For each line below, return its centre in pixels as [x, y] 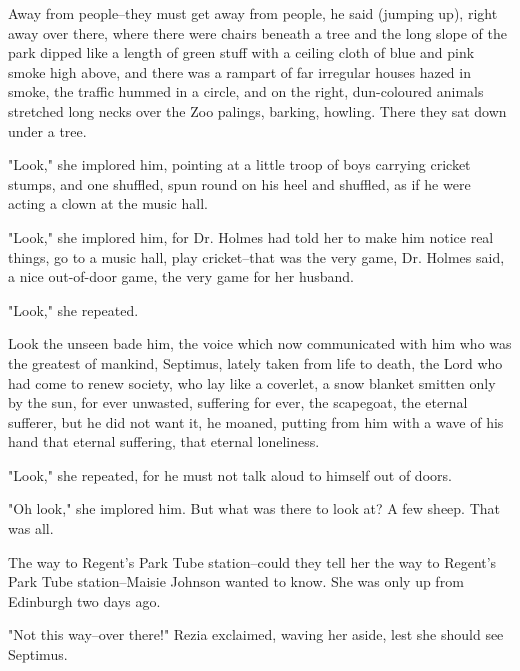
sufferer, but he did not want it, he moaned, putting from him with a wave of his [256, 421]
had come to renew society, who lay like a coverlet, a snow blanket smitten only [252, 382]
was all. [31, 528]
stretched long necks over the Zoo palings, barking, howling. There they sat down [257, 110]
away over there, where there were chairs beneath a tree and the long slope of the [257, 32]
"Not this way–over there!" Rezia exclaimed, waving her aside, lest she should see [256, 634]
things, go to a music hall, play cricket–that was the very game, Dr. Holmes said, [256, 256]
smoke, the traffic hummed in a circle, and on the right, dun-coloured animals [246, 91]
